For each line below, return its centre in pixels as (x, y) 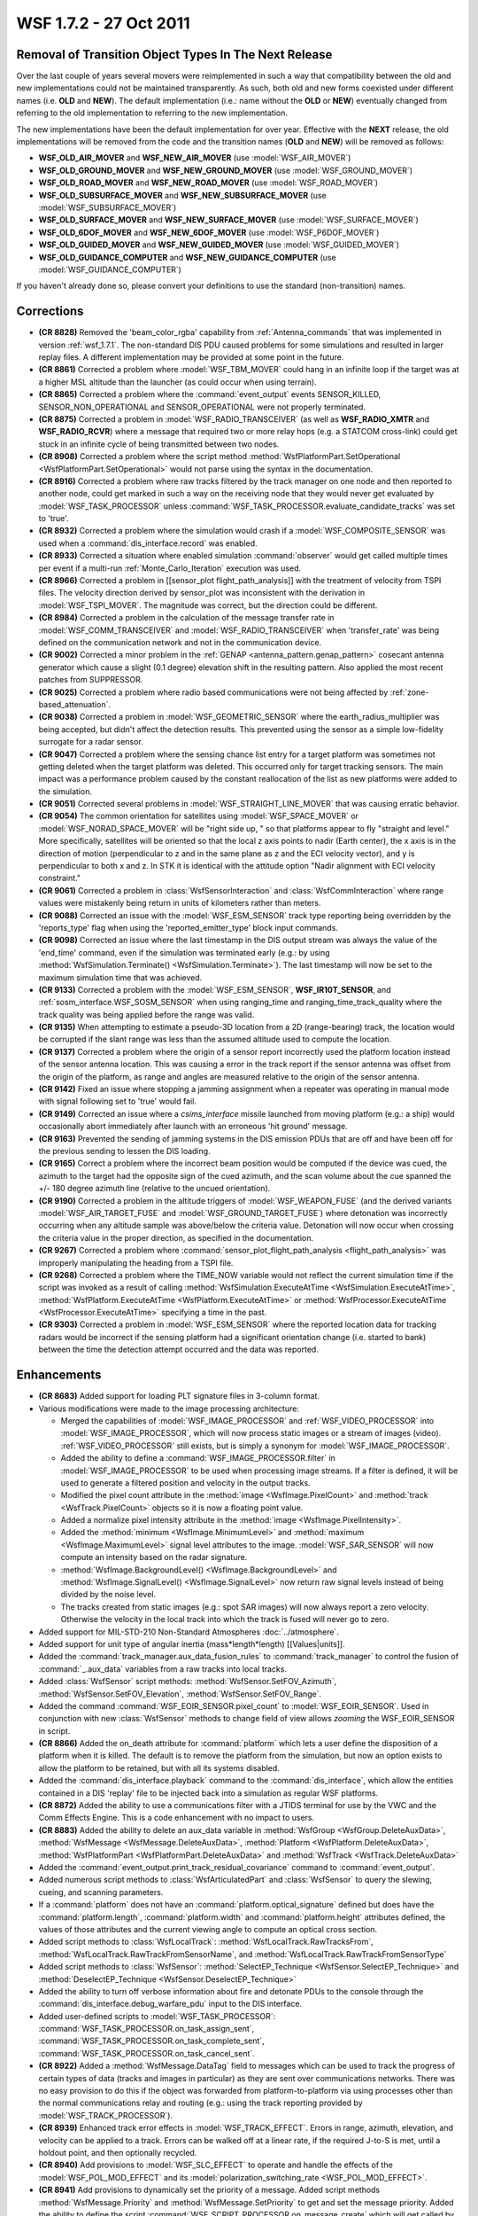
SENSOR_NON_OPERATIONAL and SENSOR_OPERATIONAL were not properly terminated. (202, 407)
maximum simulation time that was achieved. (120, 977)
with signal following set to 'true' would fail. (117, 1101)
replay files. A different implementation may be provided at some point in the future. (191, 357)
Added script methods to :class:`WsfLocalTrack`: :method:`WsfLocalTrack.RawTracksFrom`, (206, 1942)
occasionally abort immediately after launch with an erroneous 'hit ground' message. (193, 1127)
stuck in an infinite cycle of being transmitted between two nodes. (159, 444)
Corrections (50, 312)
